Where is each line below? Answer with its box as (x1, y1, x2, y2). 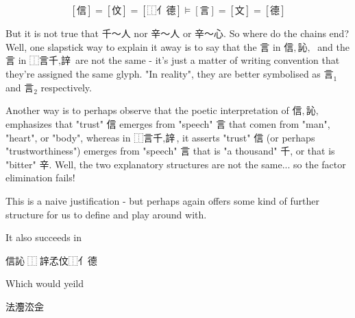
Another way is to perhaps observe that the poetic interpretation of (5, 103, 289, 117)
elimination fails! (5, 170, 75, 185)
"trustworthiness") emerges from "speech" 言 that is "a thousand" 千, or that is (5, 144, 335, 158)
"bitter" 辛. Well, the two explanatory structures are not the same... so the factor (5, 157, 346, 171)
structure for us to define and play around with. (5, 207, 207, 221)
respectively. (40, 80, 92, 94)
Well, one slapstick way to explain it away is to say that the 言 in (5, 39, 281, 54)
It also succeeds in (5, 230, 82, 245)
